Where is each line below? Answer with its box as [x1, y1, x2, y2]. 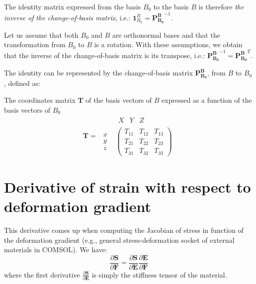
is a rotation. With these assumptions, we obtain [94, 39, 243, 50]
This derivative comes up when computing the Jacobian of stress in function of [4, 225, 244, 235]
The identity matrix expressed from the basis [4, 1, 141, 11]
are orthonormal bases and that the [112, 29, 220, 40]
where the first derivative [4, 269, 80, 280]
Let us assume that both [4, 29, 79, 40]
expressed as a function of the [161, 94, 252, 105]
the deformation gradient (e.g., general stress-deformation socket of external [4, 234, 235, 245]
